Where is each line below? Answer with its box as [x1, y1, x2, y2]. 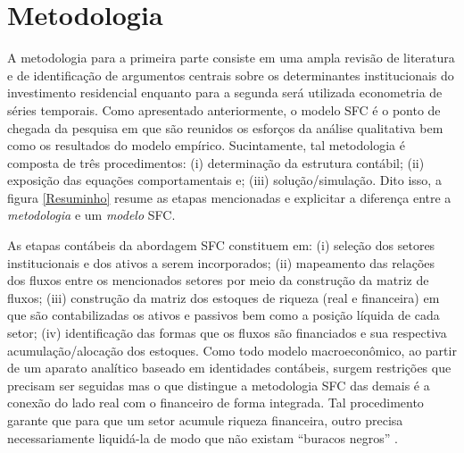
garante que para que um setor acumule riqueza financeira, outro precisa [7, 411, 403, 429]
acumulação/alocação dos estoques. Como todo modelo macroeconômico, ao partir [7, 340, 457, 359]
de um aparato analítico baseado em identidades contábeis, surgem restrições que [7, 358, 452, 377]
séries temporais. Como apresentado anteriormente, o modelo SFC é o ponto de [7, 100, 441, 119]
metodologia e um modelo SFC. [7, 206, 176, 224]
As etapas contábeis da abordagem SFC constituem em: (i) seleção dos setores [7, 236, 435, 255]
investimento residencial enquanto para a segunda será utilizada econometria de [7, 83, 443, 102]
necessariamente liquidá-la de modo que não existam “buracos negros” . [7, 428, 398, 447]
